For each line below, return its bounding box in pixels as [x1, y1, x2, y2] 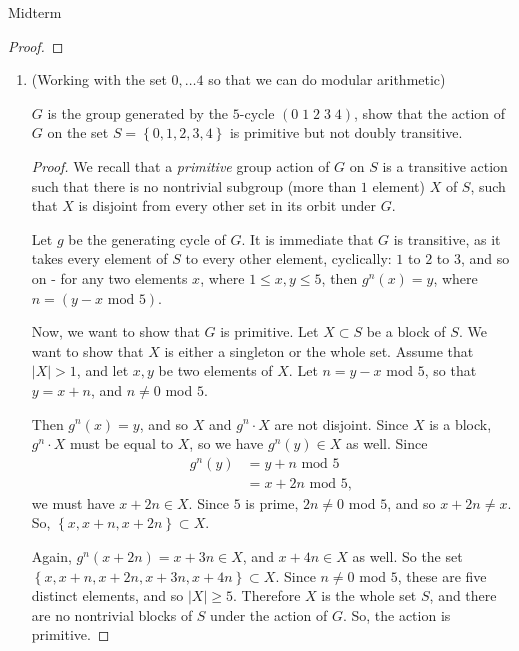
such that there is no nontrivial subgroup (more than [31, 175, 357, 196]
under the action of [210, 604, 328, 625]
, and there [429, 585, 497, 606]
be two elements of [158, 360, 273, 381]
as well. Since [346, 433, 428, 454]
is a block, [429, 413, 492, 434]
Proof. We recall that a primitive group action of [31, 155, 330, 176]
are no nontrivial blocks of [31, 604, 193, 625]
